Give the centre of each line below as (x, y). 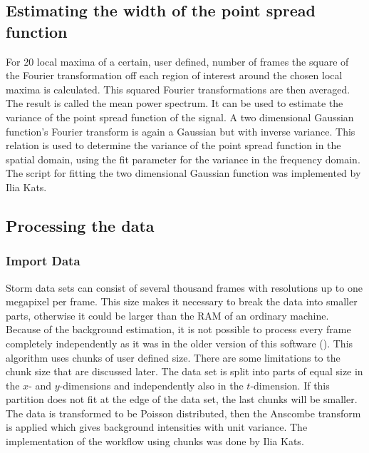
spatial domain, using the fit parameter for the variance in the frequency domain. (183, 159)
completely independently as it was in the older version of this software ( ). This (180, 343)
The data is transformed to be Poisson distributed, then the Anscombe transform (183, 413)
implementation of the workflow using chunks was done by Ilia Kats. (155, 441)
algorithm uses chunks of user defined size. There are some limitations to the (173, 357)
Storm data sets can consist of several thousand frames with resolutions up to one (184, 287)
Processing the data (80, 225)
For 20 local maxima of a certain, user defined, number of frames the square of (177, 61)
